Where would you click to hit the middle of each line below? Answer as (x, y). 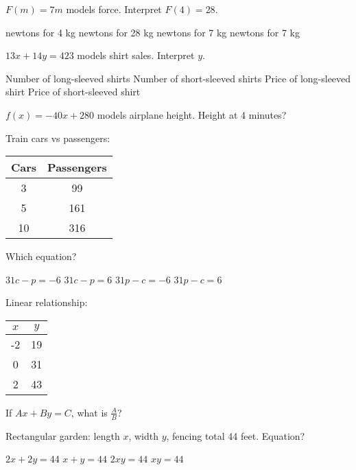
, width (143, 435)
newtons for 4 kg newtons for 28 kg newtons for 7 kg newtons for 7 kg (153, 32)
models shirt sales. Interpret (136, 55)
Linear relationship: (47, 302)
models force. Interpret (114, 9)
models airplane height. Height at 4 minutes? (192, 114)
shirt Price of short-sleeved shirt (73, 92)
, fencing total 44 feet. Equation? (236, 435)
